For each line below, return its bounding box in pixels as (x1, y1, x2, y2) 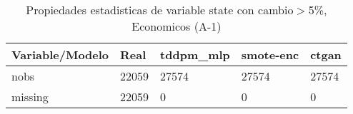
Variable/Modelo (11, 46, 109, 63)
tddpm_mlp (160, 46, 230, 63)
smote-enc (241, 46, 299, 63)
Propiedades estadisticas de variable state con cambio (26, 1, 294, 18)
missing (11, 88, 49, 105)
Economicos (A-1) (131, 18, 222, 34)
